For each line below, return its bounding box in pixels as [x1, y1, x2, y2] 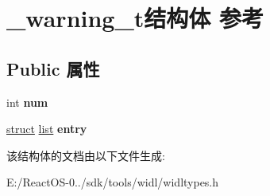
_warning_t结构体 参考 [6, 2, 264, 34]
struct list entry [6, 120, 87, 137]
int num [6, 93, 48, 110]
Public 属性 [6, 56, 100, 80]
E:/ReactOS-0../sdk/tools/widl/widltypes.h [6, 174, 219, 190]
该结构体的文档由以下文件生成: [6, 147, 165, 163]
